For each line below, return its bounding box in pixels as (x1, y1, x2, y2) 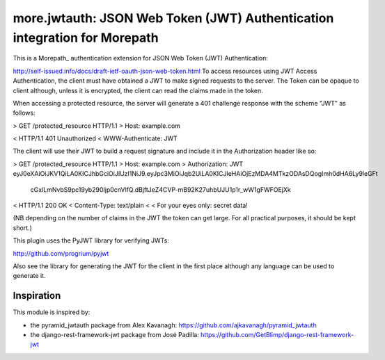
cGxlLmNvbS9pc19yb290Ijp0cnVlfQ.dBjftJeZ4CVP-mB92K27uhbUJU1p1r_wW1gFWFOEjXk (30, 185, 292, 194)
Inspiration (13, 290, 61, 302)
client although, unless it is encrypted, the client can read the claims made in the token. (13, 86, 264, 95)
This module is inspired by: (13, 308, 91, 316)
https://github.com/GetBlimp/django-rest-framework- (201, 331, 354, 339)
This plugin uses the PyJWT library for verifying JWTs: (13, 236, 170, 245)
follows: (13, 108, 36, 117)
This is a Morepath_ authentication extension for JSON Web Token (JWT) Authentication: (13, 54, 268, 63)
